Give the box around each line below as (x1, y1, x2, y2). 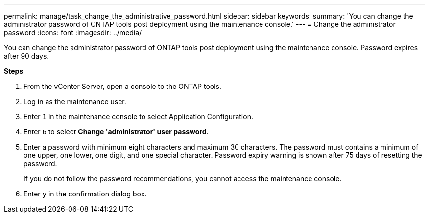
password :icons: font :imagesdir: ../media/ (4, 28, 142, 37)
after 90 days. (4, 52, 49, 60)
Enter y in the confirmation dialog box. (24, 190, 147, 198)
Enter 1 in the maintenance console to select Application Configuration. (24, 112, 253, 121)
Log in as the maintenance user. (24, 97, 126, 106)
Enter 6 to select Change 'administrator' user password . (24, 128, 209, 136)
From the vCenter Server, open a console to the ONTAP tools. (24, 82, 222, 90)
